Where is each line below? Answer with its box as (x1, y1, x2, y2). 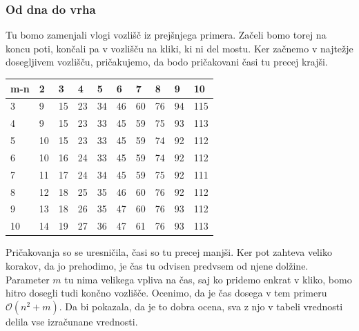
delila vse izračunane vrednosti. (6, 314, 138, 328)
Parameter (6, 272, 50, 286)
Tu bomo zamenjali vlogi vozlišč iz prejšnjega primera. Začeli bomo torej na (6, 28, 327, 42)
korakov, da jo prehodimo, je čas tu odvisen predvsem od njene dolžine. (6, 258, 309, 272)
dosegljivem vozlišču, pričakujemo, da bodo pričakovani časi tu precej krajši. (6, 54, 328, 69)
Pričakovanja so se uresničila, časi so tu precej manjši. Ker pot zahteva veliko (6, 245, 332, 259)
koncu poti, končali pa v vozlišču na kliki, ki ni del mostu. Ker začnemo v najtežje (6, 41, 353, 55)
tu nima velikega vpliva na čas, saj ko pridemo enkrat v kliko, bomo (64, 272, 352, 286)
